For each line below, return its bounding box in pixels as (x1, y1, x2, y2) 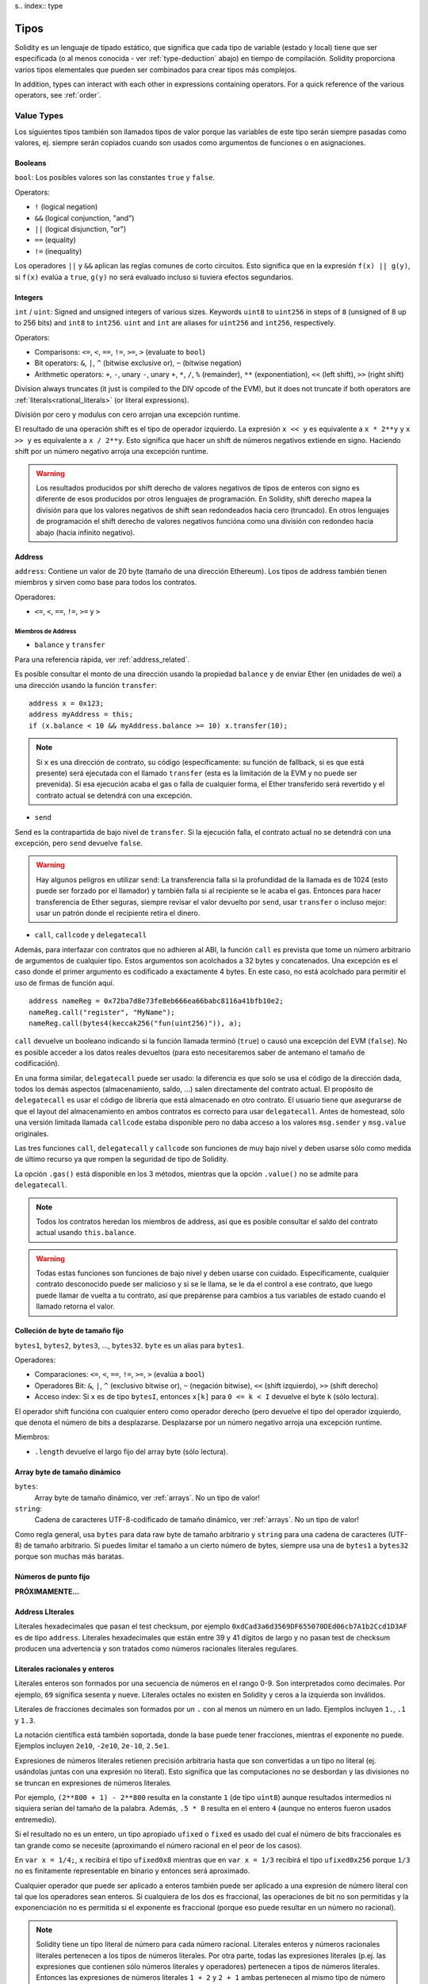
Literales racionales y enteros (14, 1664, 115, 1674)
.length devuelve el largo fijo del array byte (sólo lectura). (34, 1447, 229, 1456)
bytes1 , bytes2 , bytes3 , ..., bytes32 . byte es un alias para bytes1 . (14, 1340, 245, 1350)
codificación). (14, 1059, 60, 1068)
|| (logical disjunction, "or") (34, 224, 127, 233)
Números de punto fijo (14, 1572, 90, 1582)
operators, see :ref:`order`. (14, 90, 102, 100)
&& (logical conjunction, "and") (34, 213, 135, 222)
